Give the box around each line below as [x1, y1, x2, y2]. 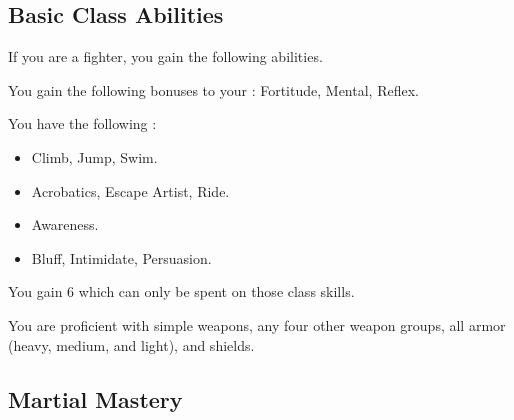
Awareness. [31, 214, 99, 235]
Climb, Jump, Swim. [31, 146, 158, 167]
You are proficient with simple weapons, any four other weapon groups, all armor [8, 314, 506, 335]
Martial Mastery [8, 383, 183, 414]
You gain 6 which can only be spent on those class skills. [8, 281, 355, 302]
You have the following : [8, 113, 157, 134]
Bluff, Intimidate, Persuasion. [31, 247, 212, 268]
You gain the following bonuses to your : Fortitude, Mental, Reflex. [8, 79, 419, 100]
